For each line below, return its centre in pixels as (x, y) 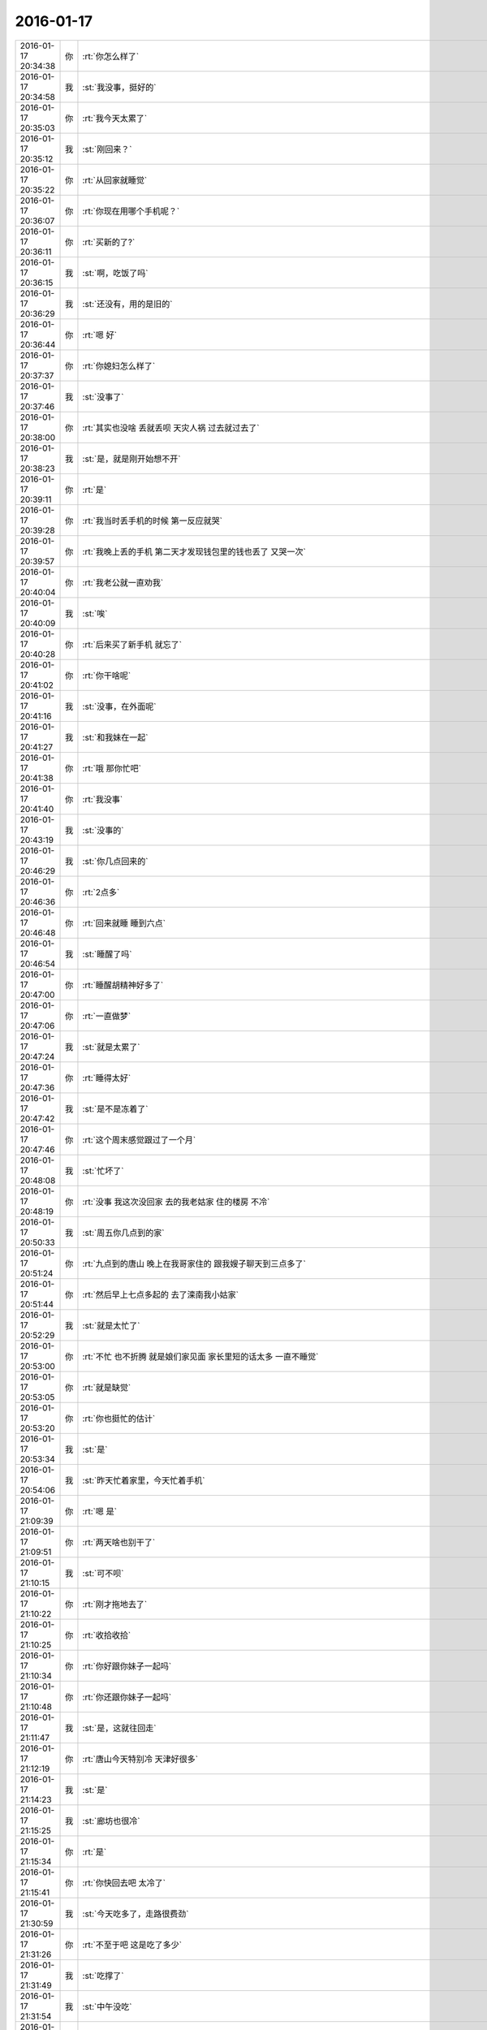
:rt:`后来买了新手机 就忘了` (132, 644)
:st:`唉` (95, 613)
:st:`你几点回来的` (115, 861)
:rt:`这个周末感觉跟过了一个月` (139, 1139)
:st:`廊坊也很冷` (111, 1821)
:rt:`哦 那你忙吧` (112, 768)
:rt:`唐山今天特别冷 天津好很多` (140, 1759)
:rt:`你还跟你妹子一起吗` (127, 1697)
